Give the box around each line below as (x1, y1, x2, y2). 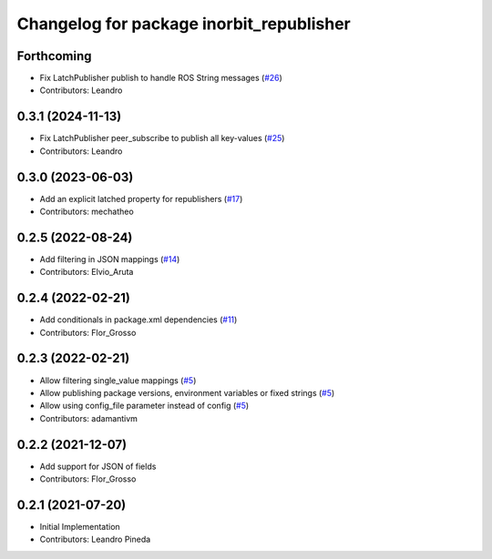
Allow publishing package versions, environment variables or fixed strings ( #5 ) (39, 387, 335, 398)
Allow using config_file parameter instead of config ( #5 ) (39, 401, 250, 412)
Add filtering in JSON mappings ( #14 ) (39, 253, 180, 264)
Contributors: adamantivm (39, 412, 138, 423)
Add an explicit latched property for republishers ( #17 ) (39, 193, 243, 204)
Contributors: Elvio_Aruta (39, 267, 134, 278)
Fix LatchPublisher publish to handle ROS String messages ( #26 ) (39, 73, 282, 84)
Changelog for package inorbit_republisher (16, 14, 351, 34)
